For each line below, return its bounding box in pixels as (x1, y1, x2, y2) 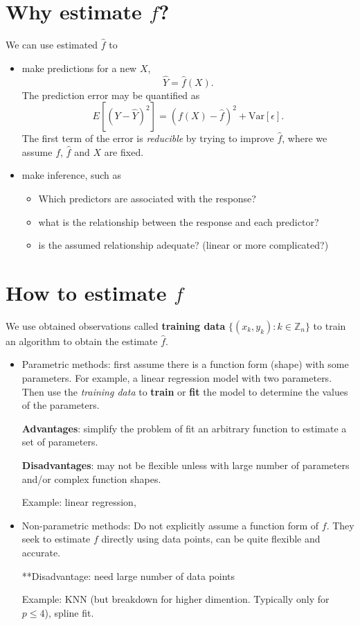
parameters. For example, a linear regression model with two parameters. (21, 371, 332, 385)
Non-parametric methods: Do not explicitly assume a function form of (21, 518, 319, 532)
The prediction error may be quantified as (21, 87, 200, 102)
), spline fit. (44, 605, 94, 619)
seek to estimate (21, 531, 91, 546)
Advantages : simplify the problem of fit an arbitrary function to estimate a (21, 421, 347, 435)
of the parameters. (21, 398, 100, 412)
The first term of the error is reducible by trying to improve (21, 131, 274, 146)
